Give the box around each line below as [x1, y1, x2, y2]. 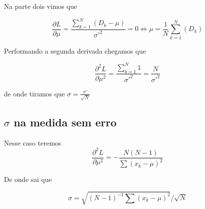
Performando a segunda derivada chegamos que [4, 45, 146, 56]
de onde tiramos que [4, 88, 65, 98]
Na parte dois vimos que [4, 1, 77, 11]
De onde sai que [4, 174, 52, 184]
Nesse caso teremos [4, 137, 61, 148]
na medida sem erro [14, 115, 117, 130]
